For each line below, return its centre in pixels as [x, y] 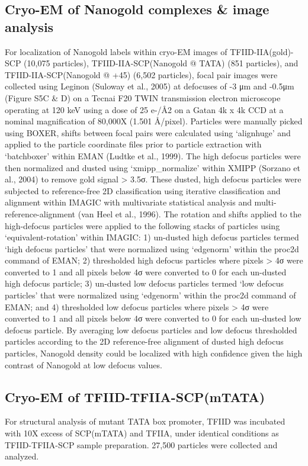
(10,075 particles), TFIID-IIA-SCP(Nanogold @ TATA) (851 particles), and [161, 63]
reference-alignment [40, 213]
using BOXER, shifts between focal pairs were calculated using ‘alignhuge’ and [148, 132]
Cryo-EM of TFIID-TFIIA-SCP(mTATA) [135, 396]
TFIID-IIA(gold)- [262, 51]
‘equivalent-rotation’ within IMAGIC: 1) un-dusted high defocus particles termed [152, 237]
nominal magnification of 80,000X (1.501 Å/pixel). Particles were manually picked [154, 121]
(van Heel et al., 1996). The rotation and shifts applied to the [190, 213]
